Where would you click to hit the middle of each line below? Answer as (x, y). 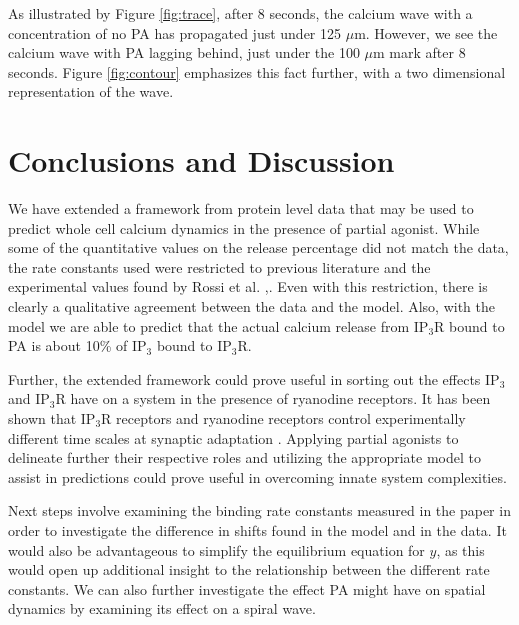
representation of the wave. (91, 91)
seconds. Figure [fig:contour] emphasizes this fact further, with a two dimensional (257, 71)
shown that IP (52, 418)
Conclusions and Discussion (201, 160)
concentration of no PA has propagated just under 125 (175, 32)
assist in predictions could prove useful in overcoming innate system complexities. (257, 476)
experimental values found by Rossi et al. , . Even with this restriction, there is (248, 286)
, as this (460, 549)
